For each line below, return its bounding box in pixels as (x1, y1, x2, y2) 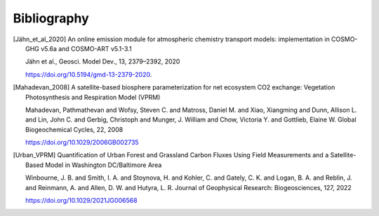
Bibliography (13, 10, 89, 26)
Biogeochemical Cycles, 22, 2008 (25, 125, 124, 134)
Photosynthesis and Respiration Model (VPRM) (25, 93, 161, 101)
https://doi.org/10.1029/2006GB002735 (25, 138, 140, 147)
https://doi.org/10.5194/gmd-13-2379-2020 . (25, 70, 152, 78)
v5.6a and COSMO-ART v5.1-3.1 (41, 44, 133, 52)
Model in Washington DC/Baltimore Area (45, 161, 162, 169)
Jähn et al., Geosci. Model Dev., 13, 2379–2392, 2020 (25, 57, 180, 66)
